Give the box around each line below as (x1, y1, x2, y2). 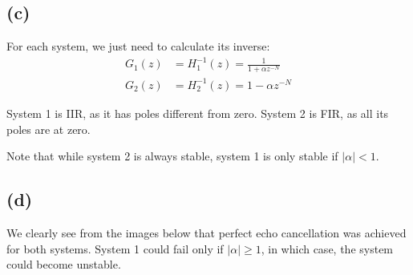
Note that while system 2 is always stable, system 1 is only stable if (6, 148, 338, 164)
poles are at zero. (6, 120, 91, 137)
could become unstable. (6, 256, 121, 273)
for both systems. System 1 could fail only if (6, 240, 224, 257)
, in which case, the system (261, 240, 394, 257)
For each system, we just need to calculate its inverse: (6, 38, 270, 55)
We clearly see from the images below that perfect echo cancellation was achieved (6, 224, 407, 241)
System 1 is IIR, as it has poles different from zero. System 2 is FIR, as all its (6, 105, 389, 121)
